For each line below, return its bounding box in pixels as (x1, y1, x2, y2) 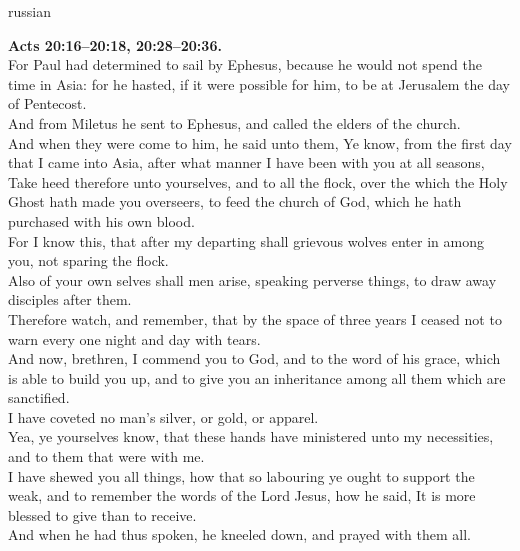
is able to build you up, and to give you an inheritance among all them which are (8, 367, 506, 388)
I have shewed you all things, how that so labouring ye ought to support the (8, 465, 475, 486)
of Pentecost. (8, 93, 87, 114)
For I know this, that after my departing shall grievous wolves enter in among (8, 230, 484, 251)
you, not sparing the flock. (8, 250, 169, 271)
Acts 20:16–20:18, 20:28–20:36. (8, 34, 222, 55)
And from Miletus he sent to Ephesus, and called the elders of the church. (8, 112, 461, 133)
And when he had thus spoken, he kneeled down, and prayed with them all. (8, 524, 471, 545)
